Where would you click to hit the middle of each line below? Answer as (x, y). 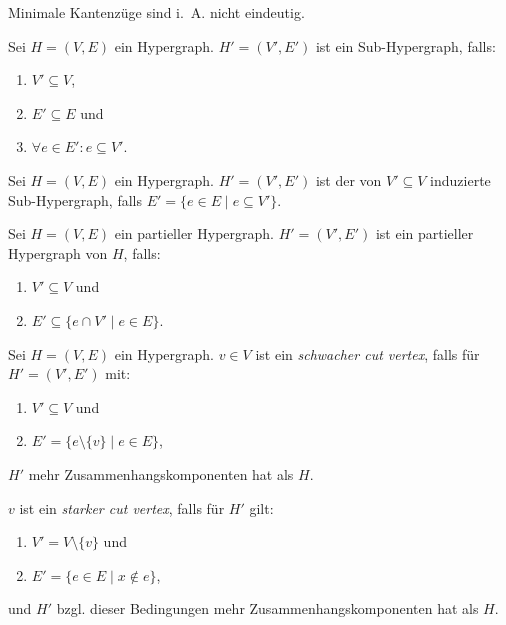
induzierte (460, 179)
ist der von (348, 179)
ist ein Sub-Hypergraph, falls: (405, 45)
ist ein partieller (424, 233)
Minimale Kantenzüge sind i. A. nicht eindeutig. (156, 12)
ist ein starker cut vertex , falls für (122, 507)
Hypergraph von (58, 252)
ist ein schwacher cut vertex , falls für (367, 353)
